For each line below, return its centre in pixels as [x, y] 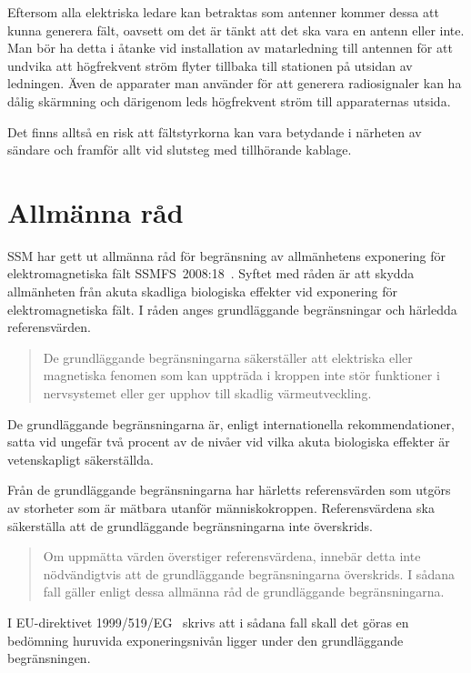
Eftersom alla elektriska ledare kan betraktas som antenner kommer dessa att [223, 12]
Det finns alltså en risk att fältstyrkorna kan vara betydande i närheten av [215, 131]
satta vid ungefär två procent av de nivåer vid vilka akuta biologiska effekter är [229, 442]
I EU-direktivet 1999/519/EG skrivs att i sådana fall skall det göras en [208, 622]
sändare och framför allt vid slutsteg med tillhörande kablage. [180, 150]
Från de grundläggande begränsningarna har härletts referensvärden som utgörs [229, 490]
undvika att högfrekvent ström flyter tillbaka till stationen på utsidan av [210, 65]
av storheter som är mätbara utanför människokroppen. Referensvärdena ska [221, 507]
